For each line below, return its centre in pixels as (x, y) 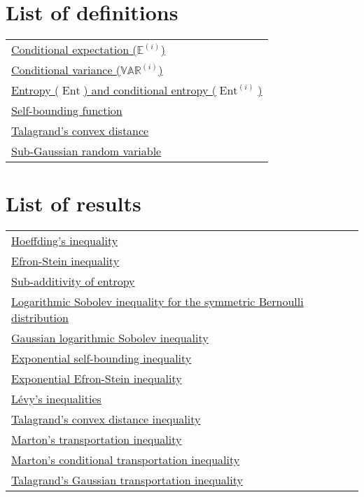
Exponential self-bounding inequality (101, 358)
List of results (73, 203)
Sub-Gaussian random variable (86, 151)
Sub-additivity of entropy (73, 281)
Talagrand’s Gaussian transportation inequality (127, 480)
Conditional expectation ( (74, 50)
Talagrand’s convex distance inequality (106, 419)
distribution (40, 318)
